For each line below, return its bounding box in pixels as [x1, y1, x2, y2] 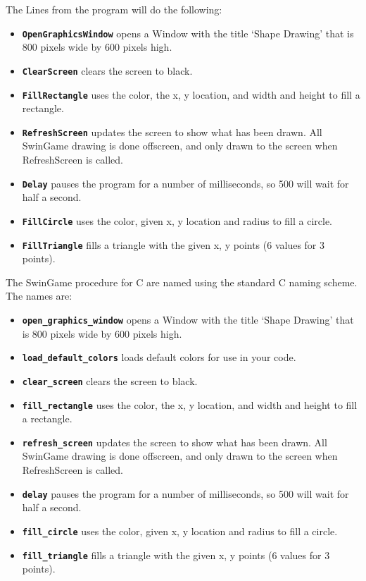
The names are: [6, 288, 72, 303]
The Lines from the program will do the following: [6, 2, 222, 16]
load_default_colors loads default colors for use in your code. [22, 350, 296, 365]
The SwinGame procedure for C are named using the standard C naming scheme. [6, 274, 358, 289]
